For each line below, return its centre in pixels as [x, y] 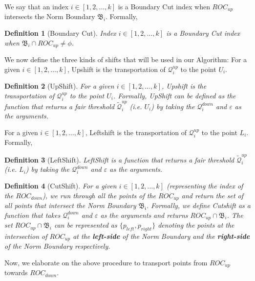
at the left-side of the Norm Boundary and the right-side [161, 236]
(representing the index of [205, 185]
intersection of [26, 236]
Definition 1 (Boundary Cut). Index [60, 33]
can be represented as [85, 225]
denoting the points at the [196, 225]
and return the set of [212, 195]
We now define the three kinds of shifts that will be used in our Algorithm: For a [126, 59]
